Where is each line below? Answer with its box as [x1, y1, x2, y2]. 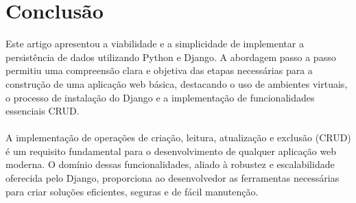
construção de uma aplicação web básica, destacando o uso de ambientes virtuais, [5, 76, 348, 91]
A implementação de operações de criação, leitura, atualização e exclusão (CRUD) [5, 130, 351, 145]
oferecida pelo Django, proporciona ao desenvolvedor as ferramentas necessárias [5, 171, 340, 185]
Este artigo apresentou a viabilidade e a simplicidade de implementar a [5, 36, 304, 51]
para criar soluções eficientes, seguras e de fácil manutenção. [5, 184, 259, 198]
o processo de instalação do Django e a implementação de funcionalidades [5, 90, 315, 104]
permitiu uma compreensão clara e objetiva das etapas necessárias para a [5, 63, 313, 77]
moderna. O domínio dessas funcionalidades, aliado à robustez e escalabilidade [5, 157, 335, 171]
